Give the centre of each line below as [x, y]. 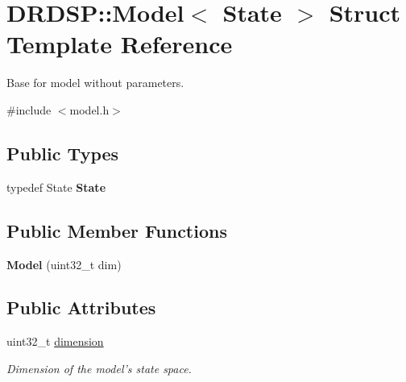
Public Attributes [81, 307]
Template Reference [120, 44]
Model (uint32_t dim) [64, 264]
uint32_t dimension [55, 341]
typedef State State [56, 187]
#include [29, 109]
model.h [89, 109]
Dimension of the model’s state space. [99, 368]
